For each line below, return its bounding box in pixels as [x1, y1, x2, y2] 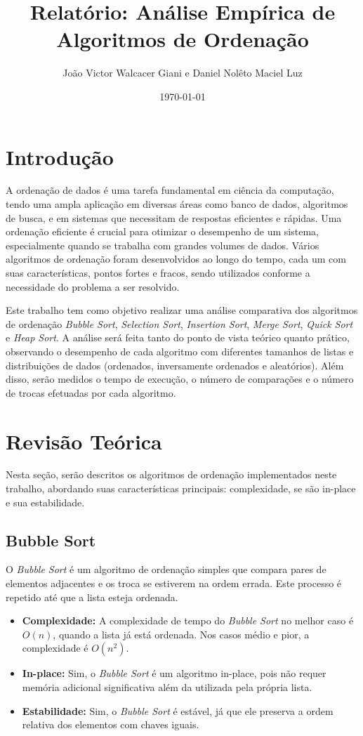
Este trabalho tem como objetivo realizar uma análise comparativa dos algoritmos [6, 303, 358, 317]
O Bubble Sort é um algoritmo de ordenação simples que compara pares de [6, 562, 326, 577]
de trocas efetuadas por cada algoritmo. [6, 385, 176, 400]
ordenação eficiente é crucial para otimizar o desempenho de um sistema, [6, 224, 319, 239]
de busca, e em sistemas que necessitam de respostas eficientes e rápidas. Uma [6, 210, 342, 225]
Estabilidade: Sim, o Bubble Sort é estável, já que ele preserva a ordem [22, 703, 334, 718]
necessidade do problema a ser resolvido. [6, 279, 180, 294]
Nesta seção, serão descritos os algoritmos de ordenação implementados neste [6, 467, 337, 482]
